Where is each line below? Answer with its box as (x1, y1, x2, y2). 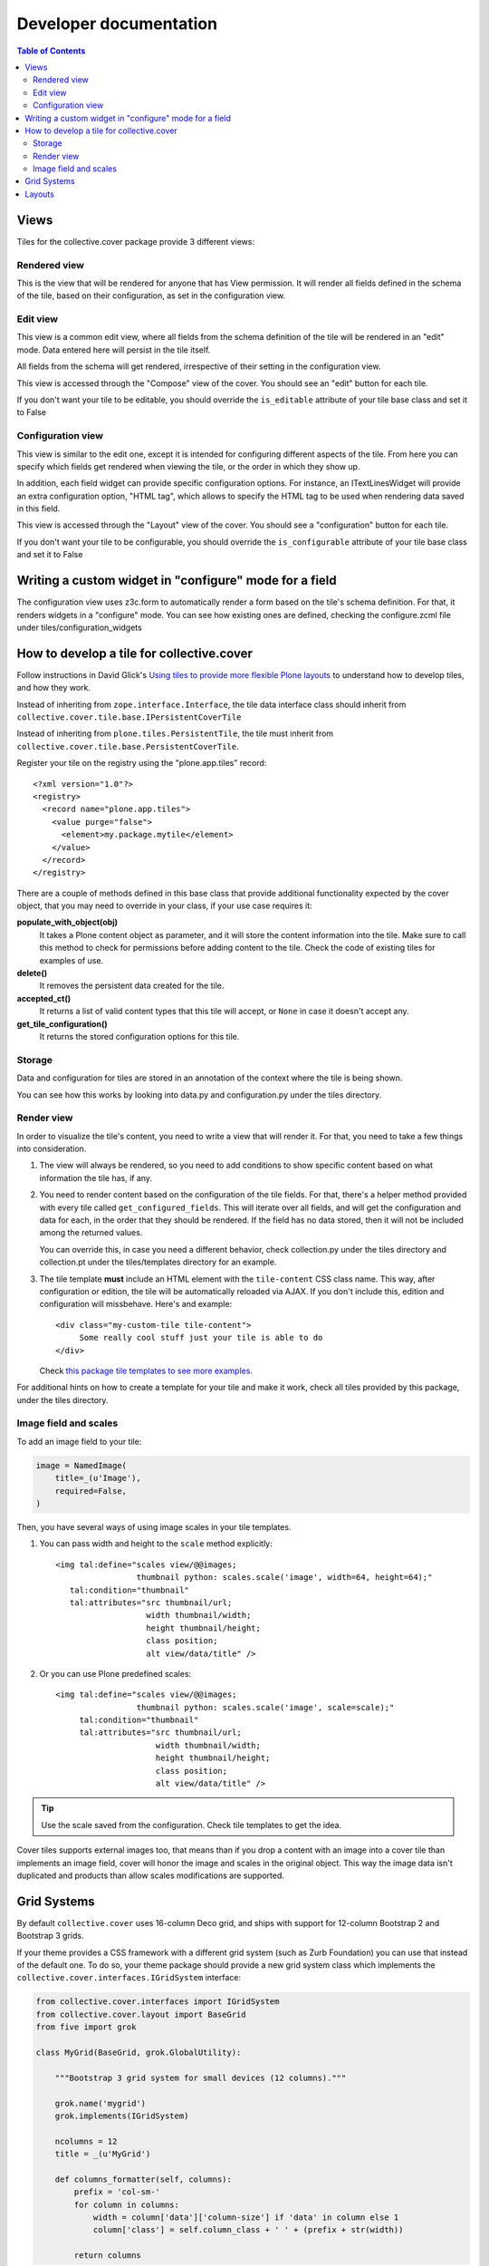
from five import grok (35, 2022, 137, 2032)
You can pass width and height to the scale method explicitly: (39, 1538, 273, 1549)
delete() (16, 968, 48, 979)
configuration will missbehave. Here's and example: (39, 1299, 233, 1310)
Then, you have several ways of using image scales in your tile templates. (16, 1521, 292, 1532)
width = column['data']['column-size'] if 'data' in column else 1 (92, 2213, 399, 2222)
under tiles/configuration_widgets (16, 622, 142, 633)
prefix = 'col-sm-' (73, 2187, 160, 2197)
